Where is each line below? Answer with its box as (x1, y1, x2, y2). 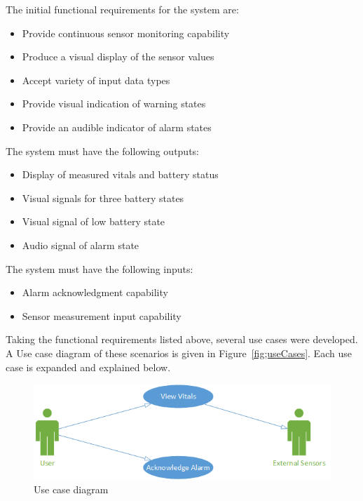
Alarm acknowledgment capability (22, 285, 168, 300)
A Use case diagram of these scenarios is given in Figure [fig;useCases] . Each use (6, 345, 352, 360)
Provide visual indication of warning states (22, 96, 206, 111)
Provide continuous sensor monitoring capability (22, 25, 230, 40)
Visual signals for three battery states (22, 190, 184, 205)
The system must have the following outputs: (6, 143, 200, 158)
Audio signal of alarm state (22, 237, 139, 252)
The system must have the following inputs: (6, 261, 193, 276)
